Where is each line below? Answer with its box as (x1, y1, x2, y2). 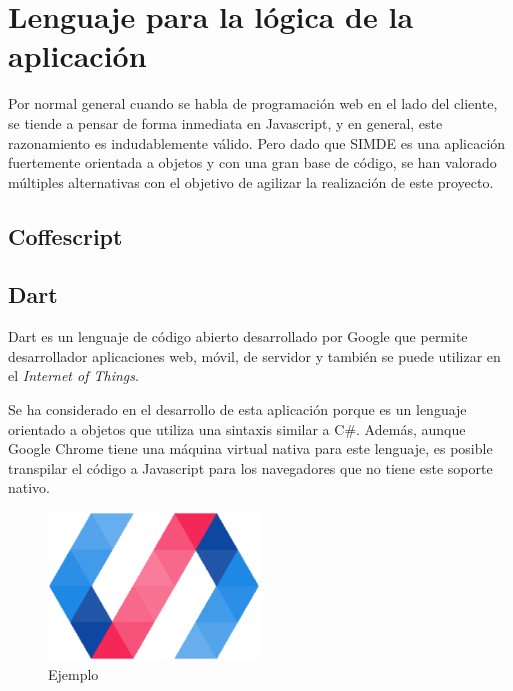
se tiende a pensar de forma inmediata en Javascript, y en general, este (8, 112, 443, 133)
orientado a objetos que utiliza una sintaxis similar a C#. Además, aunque (8, 418, 466, 439)
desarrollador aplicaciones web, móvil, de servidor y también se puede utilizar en (8, 345, 501, 366)
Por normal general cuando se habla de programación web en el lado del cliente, (8, 93, 498, 114)
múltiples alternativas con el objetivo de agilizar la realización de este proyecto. (8, 171, 494, 192)
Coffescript (8, 220, 123, 251)
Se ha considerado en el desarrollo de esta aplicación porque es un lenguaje (8, 399, 467, 420)
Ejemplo (48, 663, 99, 684)
